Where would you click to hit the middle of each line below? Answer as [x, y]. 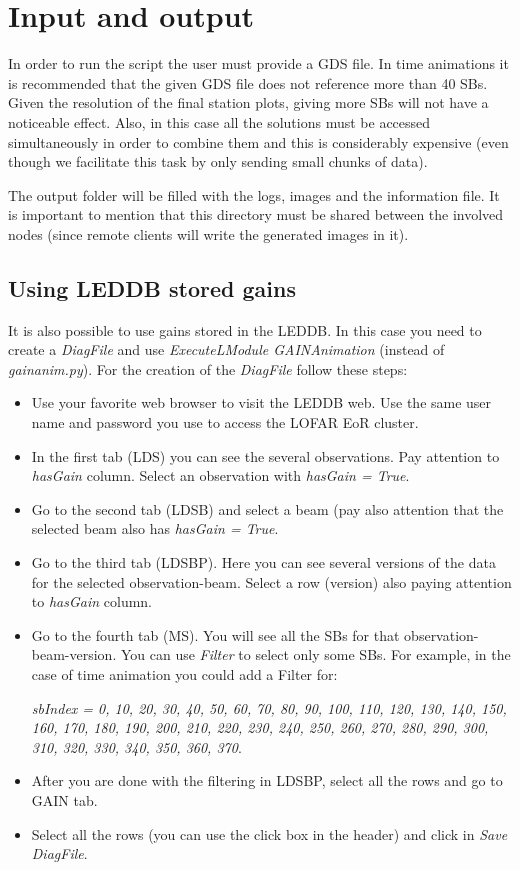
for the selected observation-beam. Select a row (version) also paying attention [271, 581]
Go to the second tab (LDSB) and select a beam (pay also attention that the [267, 508]
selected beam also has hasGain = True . [155, 528]
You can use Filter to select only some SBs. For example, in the [315, 654]
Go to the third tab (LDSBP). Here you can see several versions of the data [263, 562]
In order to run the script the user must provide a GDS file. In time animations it [258, 63]
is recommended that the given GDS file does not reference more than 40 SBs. [248, 82]
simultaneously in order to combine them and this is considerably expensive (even [258, 141]
